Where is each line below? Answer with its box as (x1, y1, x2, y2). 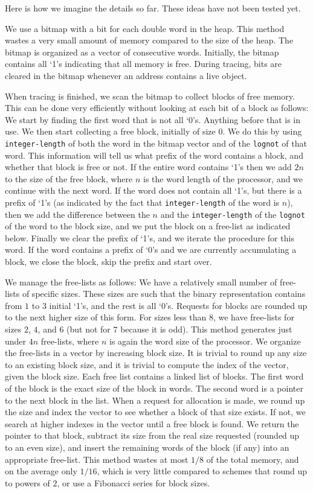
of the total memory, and (206, 453, 299, 465)
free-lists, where (40, 334, 99, 347)
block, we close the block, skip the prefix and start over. (5, 255, 212, 268)
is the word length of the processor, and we (143, 172, 303, 185)
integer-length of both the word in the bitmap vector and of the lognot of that (5, 136, 307, 149)
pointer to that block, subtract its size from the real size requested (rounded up (5, 429, 300, 442)
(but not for (66, 323, 111, 336)
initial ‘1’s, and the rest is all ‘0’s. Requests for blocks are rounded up (49, 299, 308, 311)
